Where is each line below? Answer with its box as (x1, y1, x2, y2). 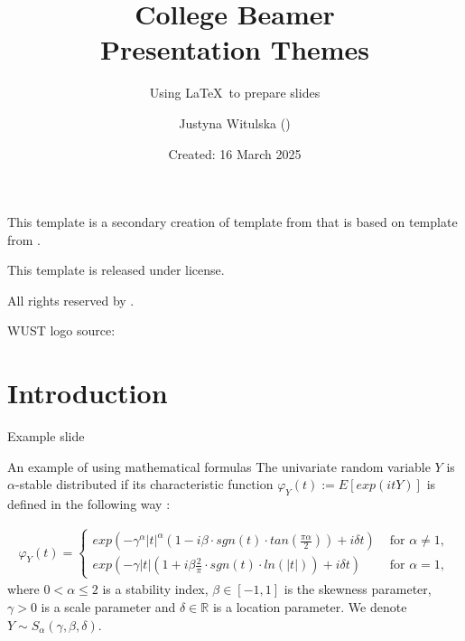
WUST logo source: (7, 321, 116, 340)
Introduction (7, 374, 168, 411)
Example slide (7, 427, 85, 446)
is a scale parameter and (41, 597, 176, 616)
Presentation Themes (99, 31, 370, 68)
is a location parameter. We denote (212, 597, 407, 616)
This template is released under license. (7, 260, 225, 279)
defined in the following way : (7, 495, 171, 514)
